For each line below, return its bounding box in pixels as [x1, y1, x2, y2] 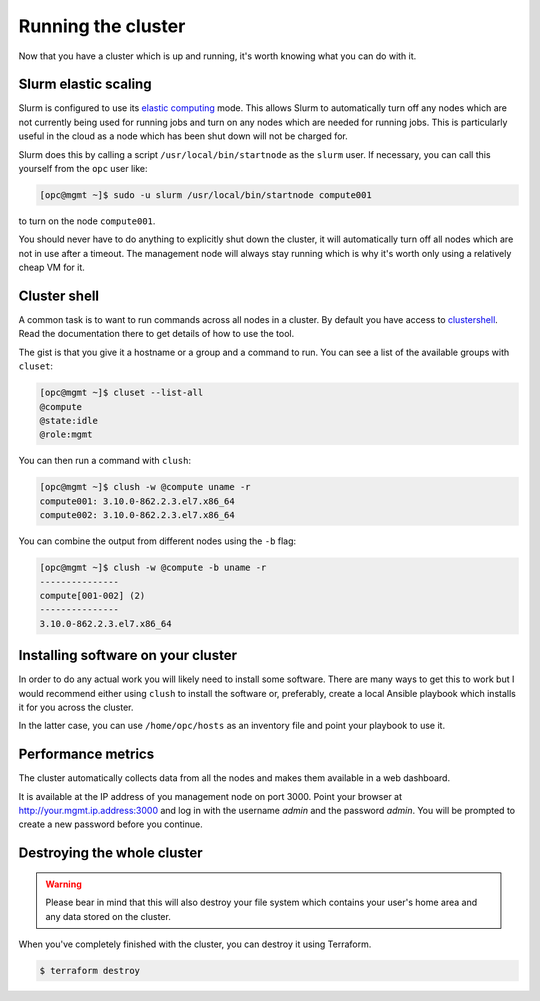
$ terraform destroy [39, 965, 140, 976]
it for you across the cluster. [18, 701, 134, 713]
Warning [45, 878, 82, 890]
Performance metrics [18, 746, 155, 763]
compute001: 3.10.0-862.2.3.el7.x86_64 [39, 495, 235, 507]
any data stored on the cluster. [45, 910, 172, 922]
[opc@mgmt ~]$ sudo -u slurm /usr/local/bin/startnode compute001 [39, 190, 372, 200]
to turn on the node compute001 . [18, 215, 156, 227]
